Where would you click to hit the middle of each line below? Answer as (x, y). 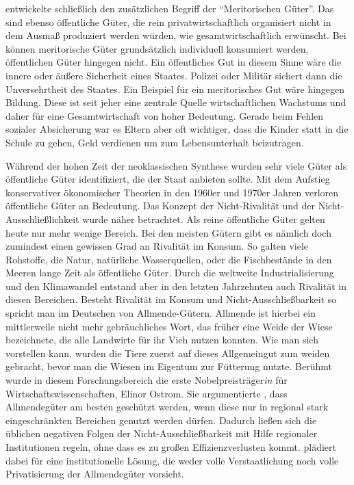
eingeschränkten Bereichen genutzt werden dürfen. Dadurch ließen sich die (161, 420)
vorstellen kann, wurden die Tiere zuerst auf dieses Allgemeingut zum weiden (168, 353)
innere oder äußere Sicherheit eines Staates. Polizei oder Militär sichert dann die (174, 75)
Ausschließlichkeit (42, 219)
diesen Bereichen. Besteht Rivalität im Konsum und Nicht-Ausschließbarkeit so (171, 299)
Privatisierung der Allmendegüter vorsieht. (95, 474)
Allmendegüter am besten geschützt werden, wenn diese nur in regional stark (167, 407)
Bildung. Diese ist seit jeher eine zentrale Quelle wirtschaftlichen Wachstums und (176, 102)
